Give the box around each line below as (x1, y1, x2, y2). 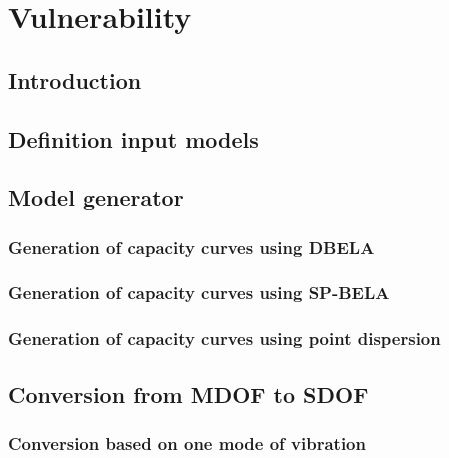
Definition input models (8, 123, 259, 154)
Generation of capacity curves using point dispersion (8, 326, 441, 351)
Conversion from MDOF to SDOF (8, 378, 369, 409)
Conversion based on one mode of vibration (8, 430, 366, 455)
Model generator (8, 182, 184, 213)
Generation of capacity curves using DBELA (8, 234, 375, 259)
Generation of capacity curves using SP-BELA (8, 280, 390, 305)
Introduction (8, 64, 142, 95)
